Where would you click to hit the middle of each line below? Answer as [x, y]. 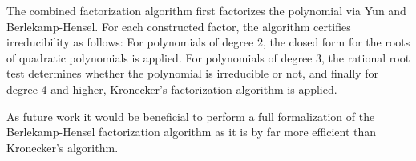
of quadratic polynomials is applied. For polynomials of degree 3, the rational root [208, 57]
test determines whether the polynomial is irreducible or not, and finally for [193, 73]
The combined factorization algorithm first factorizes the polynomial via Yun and [206, 10]
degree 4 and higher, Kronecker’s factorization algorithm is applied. [172, 89]
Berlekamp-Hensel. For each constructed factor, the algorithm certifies [179, 26]
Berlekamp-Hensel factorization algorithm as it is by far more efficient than [192, 132]
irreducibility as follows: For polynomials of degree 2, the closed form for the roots [208, 42]
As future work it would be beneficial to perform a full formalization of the [191, 116]
